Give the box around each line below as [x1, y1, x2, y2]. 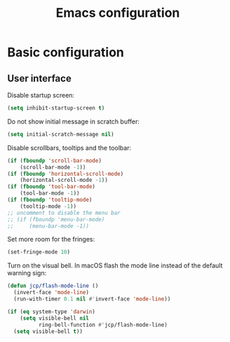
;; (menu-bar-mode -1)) [7, 223, 90, 230]
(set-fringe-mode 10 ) [7, 249, 71, 256]
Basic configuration [7, 44, 125, 60]
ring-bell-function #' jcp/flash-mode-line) [38, 321, 168, 328]
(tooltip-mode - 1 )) [20, 202, 77, 210]
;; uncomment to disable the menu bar [7, 209, 121, 216]
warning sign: [7, 269, 47, 277]
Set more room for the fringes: [7, 235, 95, 244]
